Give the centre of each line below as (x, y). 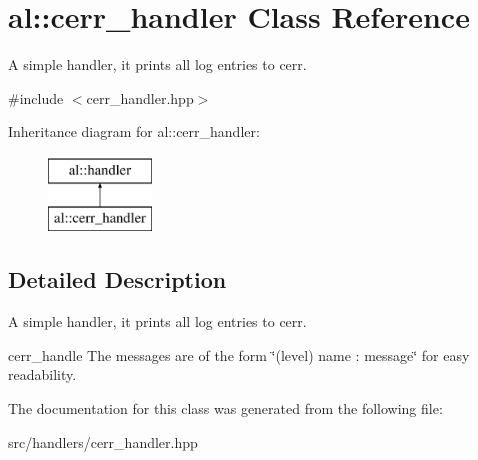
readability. (42, 374)
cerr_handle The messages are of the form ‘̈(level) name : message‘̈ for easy (239, 354)
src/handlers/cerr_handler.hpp (103, 441)
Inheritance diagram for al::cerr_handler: (134, 131)
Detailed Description (117, 279)
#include (36, 97)
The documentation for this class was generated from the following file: (225, 408)
